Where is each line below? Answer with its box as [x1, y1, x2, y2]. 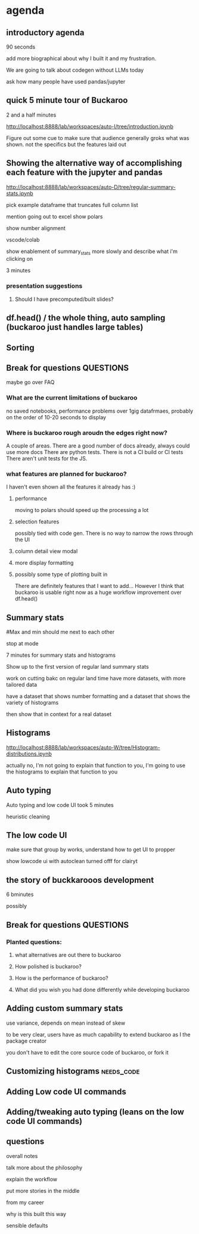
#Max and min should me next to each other [6, 629, 115, 636]
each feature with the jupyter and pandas [6, 167, 163, 178]
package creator [6, 1037, 47, 1044]
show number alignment [6, 224, 66, 231]
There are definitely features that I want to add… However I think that [14, 583, 185, 590]
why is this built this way [6, 1210, 67, 1217]
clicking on [6, 255, 33, 263]
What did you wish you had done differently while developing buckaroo [14, 986, 190, 993]
